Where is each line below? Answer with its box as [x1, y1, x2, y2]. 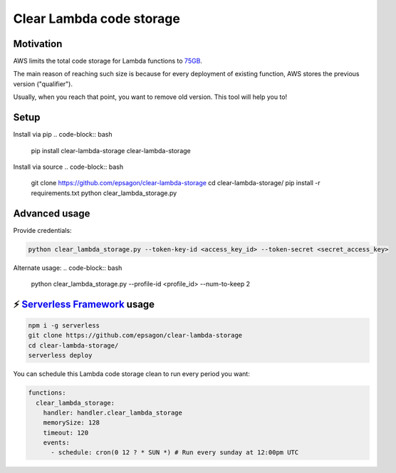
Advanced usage [13, 207, 90, 219]
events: [43, 439, 71, 447]
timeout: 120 [43, 428, 89, 437]
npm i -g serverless [28, 321, 100, 329]
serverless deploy [28, 351, 93, 360]
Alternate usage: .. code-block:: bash [13, 264, 123, 272]
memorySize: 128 [43, 419, 100, 427]
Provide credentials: [13, 226, 72, 234]
